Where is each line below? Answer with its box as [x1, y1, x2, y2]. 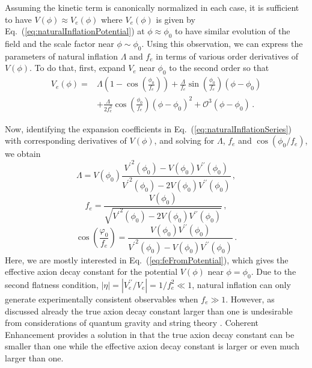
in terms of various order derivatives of [156, 49, 299, 62]
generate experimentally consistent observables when [5, 292, 198, 305]
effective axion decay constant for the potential [5, 265, 178, 278]
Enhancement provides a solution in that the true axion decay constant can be [5, 328, 295, 340]
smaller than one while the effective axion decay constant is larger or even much [5, 340, 299, 352]
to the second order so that [169, 61, 269, 74]
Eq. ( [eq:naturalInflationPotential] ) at [5, 25, 145, 37]
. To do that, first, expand [29, 61, 126, 74]
